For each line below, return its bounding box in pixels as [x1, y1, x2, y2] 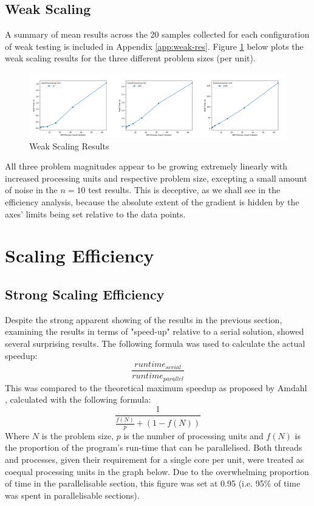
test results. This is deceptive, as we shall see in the [88, 183, 281, 196]
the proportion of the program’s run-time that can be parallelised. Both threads [5, 441, 302, 454]
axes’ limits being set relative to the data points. [5, 207, 186, 220]
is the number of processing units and [123, 429, 264, 442]
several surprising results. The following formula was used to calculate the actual [5, 337, 305, 349]
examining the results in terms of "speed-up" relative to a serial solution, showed [5, 325, 304, 338]
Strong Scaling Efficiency [5, 284, 165, 303]
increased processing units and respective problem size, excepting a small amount [5, 171, 307, 184]
